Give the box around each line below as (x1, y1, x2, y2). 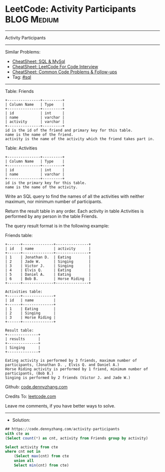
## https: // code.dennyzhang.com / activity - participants (5, 426, 120, 431)
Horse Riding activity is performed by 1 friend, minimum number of (5, 366, 148, 372)
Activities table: (5, 289, 43, 294)
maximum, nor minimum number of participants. (5, 198, 103, 205)
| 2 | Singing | (5, 311, 56, 316)
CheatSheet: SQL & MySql (12, 58, 65, 64)
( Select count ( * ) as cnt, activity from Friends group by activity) (5, 436, 148, 441)
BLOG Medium (5, 14, 59, 25)
